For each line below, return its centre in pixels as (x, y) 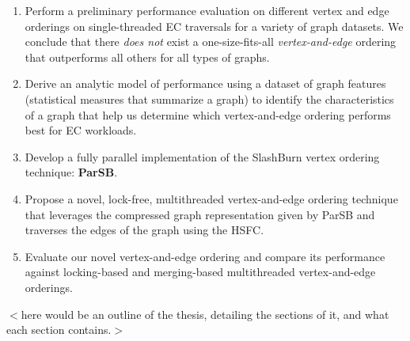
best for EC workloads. (81, 130)
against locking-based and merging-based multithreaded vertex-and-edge (200, 272)
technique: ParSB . (71, 172)
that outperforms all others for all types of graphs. (147, 57)
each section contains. (59, 330)
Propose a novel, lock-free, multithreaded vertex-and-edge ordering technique (211, 198)
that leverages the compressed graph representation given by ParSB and (200, 214)
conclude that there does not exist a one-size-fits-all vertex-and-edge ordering (211, 42)
